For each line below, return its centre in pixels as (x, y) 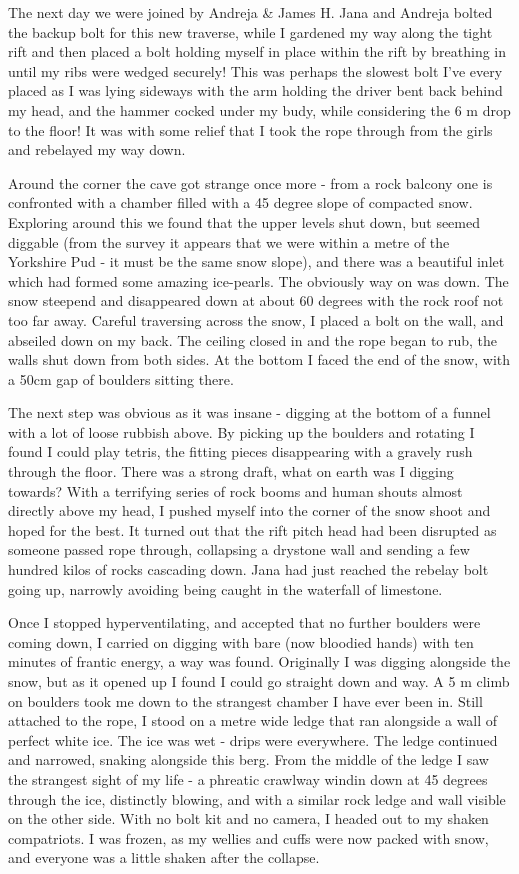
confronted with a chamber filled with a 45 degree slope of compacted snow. (240, 202)
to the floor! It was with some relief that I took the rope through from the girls (250, 129)
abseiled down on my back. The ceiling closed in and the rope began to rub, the (253, 339)
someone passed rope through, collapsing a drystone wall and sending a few (239, 549)
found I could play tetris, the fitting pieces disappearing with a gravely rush (240, 451)
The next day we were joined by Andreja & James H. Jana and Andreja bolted (250, 12)
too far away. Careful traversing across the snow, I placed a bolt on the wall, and (256, 319)
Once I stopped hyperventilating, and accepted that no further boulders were (244, 622)
